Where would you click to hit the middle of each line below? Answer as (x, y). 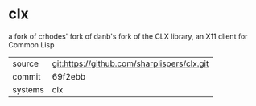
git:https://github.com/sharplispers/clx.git (130, 63)
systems (28, 89)
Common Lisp (31, 44)
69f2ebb (69, 76)
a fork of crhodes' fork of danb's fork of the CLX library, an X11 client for (128, 36)
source (25, 63)
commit (27, 76)
